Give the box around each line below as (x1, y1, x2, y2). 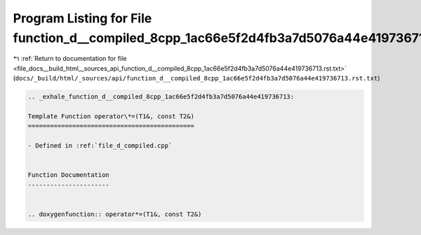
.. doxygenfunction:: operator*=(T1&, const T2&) (27, 210, 202, 218)
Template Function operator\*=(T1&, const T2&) (27, 112, 194, 120)
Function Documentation (27, 171, 110, 179)
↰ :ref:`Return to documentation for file (13, 55, 127, 63)
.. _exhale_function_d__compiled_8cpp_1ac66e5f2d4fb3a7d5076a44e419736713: (27, 93, 295, 101)
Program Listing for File (13, 10, 152, 26)
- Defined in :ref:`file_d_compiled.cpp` (27, 142, 173, 150)
